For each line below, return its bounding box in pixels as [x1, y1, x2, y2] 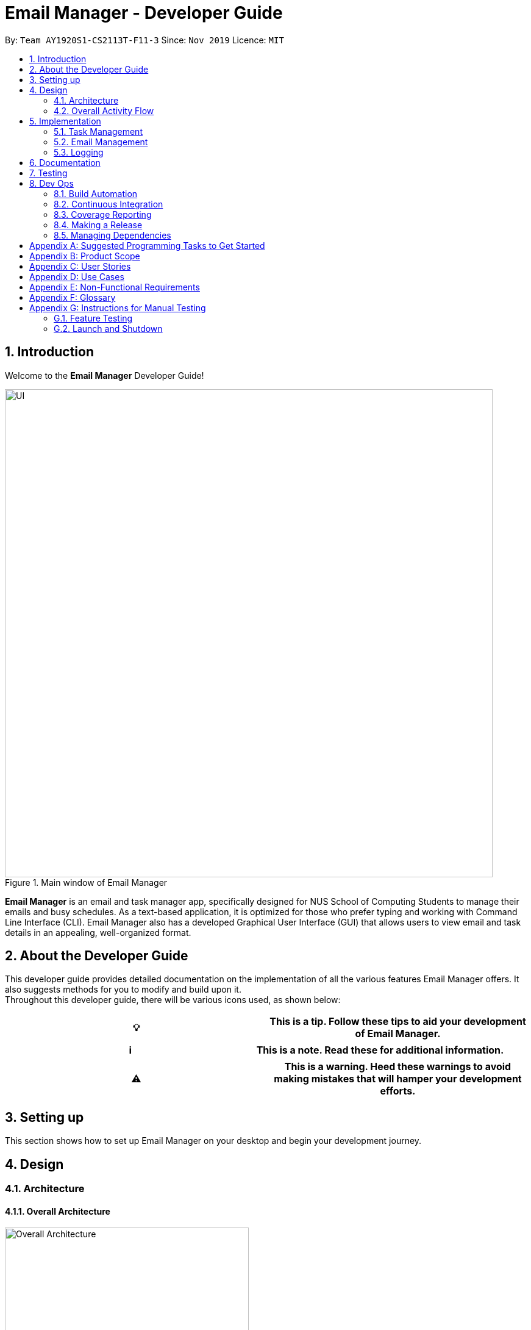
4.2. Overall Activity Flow [54, 105, 154, 116]
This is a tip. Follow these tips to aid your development [269, 1015, 526, 1028]
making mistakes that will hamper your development [274, 1073, 522, 1085]
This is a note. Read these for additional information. [256, 1044, 504, 1057]
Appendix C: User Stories [29, 261, 131, 271]
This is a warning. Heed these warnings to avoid [284, 1060, 511, 1073]
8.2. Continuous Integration [54, 198, 163, 209]
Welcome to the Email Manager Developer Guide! [5, 370, 204, 381]
